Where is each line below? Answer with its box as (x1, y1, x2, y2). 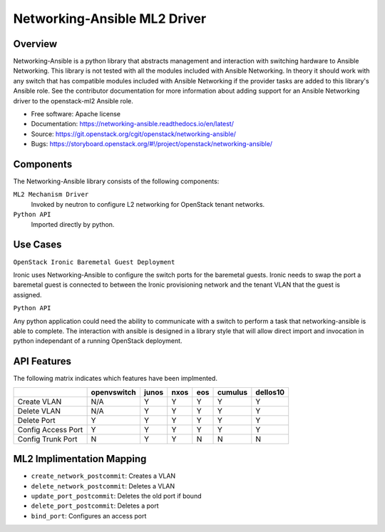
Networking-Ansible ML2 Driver (13, 11, 207, 26)
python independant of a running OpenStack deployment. (13, 337, 183, 345)
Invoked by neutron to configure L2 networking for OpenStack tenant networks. (31, 200, 265, 208)
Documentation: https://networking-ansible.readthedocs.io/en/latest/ (31, 120, 235, 128)
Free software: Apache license (31, 110, 121, 118)
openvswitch (91, 387, 137, 397)
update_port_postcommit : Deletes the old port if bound (31, 491, 202, 500)
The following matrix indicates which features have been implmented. (13, 374, 217, 383)
